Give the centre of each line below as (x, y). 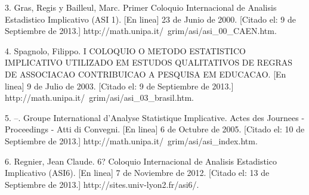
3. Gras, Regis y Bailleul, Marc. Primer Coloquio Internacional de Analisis (141, 7)
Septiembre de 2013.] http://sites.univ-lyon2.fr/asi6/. (102, 184)
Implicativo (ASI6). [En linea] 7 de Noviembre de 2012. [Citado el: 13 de (137, 173)
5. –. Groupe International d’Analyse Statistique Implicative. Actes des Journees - (155, 117)
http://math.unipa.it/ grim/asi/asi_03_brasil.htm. (99, 97)
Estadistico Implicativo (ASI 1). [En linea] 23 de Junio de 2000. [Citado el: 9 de (151, 19)
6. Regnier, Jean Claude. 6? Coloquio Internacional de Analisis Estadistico (141, 161)
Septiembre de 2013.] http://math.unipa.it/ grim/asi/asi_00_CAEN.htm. (141, 31)
